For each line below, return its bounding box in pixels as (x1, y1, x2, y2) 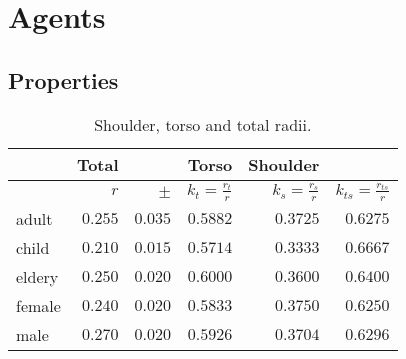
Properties (8, 64, 119, 95)
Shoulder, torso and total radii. (94, 112, 312, 136)
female (16, 293, 61, 317)
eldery (16, 264, 59, 288)
